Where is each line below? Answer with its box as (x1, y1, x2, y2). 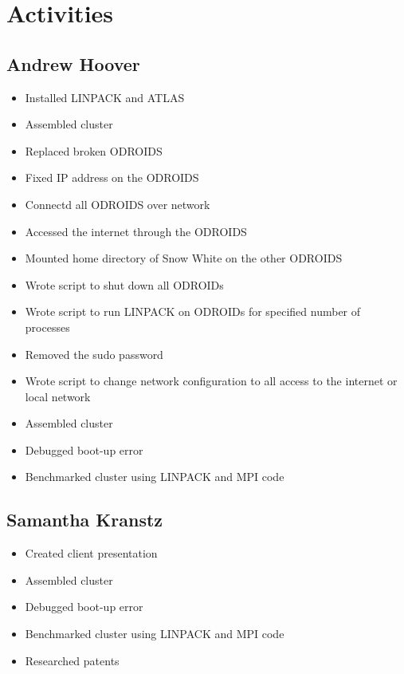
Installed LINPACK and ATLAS (25, 89, 185, 105)
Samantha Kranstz (6, 507, 163, 532)
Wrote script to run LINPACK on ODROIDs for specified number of (25, 303, 361, 320)
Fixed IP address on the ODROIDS (25, 169, 199, 186)
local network (25, 388, 91, 404)
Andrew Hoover (6, 51, 140, 76)
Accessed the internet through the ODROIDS (25, 223, 247, 239)
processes (25, 318, 70, 335)
